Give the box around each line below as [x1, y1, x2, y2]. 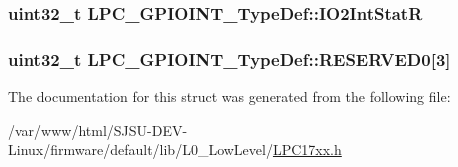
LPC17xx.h [272, 139, 342, 160]
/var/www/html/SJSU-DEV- [8, 119, 188, 140]
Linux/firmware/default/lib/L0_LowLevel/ [8, 139, 273, 160]
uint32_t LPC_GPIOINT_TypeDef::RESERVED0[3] [8, 46, 451, 71]
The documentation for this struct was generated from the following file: [8, 86, 451, 107]
